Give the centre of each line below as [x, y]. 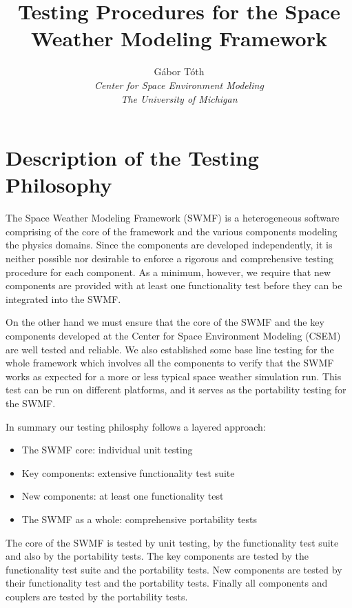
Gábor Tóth [179, 71]
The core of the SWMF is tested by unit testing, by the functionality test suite [172, 542]
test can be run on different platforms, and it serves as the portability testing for [176, 390]
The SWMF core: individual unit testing [107, 450]
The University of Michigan [179, 98]
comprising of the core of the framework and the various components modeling [172, 231]
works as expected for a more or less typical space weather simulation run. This [174, 376]
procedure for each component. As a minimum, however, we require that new [168, 272]
